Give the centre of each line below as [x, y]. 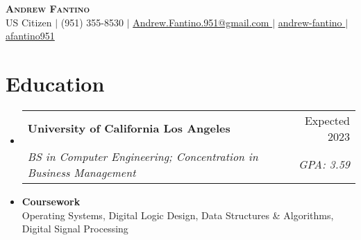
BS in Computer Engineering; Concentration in [143, 156]
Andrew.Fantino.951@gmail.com [201, 22]
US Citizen [29, 22]
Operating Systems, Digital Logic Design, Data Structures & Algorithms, [178, 215]
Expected [327, 120]
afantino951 [30, 36]
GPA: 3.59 [324, 164]
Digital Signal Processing [75, 229]
